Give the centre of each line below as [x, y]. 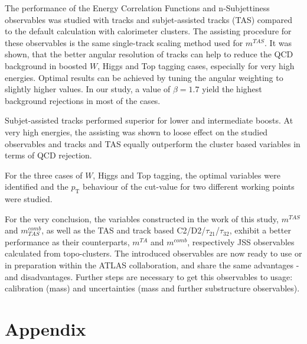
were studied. [29, 199]
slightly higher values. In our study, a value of [88, 89]
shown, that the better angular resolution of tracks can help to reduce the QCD [149, 54]
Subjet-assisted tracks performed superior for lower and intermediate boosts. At [149, 120]
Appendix [45, 329]
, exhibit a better [260, 230]
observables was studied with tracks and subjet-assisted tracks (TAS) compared [149, 19]
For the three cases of [44, 175]
